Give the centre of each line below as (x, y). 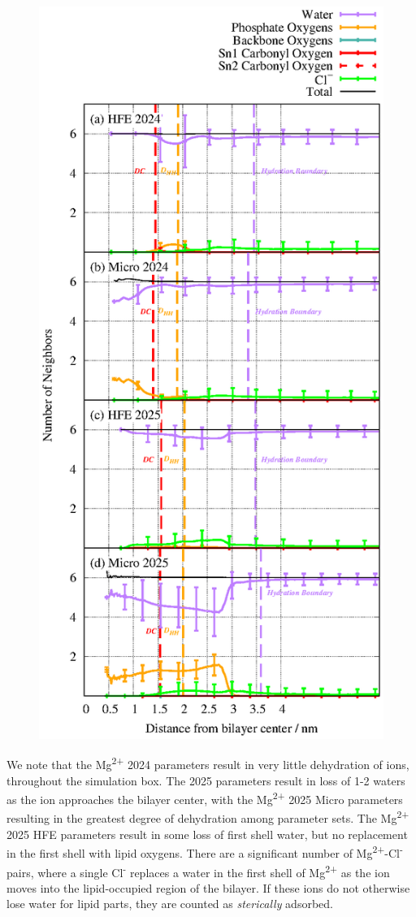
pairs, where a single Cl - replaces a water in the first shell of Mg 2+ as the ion (198, 871)
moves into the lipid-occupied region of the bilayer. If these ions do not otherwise (208, 887)
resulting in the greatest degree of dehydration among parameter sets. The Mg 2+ (208, 817)
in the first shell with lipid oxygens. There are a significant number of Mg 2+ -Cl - (205, 852)
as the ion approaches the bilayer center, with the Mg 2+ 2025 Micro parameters (205, 798)
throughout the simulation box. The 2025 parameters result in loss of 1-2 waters (206, 780)
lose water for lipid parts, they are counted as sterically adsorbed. (170, 904)
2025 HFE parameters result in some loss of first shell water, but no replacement (207, 834)
